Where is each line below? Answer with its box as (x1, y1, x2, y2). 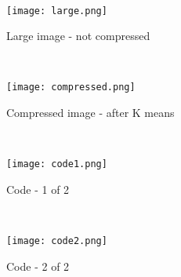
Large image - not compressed (6, 27, 150, 44)
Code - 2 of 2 (6, 257, 70, 274)
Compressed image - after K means (6, 104, 175, 121)
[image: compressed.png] (6, 82, 136, 93)
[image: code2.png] (6, 235, 107, 247)
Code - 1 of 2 (6, 180, 70, 197)
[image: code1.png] (6, 159, 107, 170)
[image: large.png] (6, 5, 107, 16)
